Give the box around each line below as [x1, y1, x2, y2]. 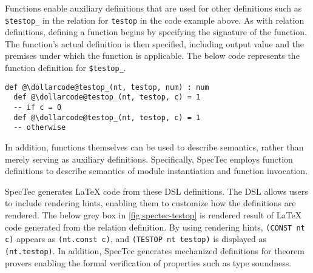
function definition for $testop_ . [5, 61, 126, 74]
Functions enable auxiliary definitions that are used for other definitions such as [5, 2, 302, 14]
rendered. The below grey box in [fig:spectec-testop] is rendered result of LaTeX [5, 208, 302, 221]
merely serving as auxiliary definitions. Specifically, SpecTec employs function [5, 152, 293, 165]
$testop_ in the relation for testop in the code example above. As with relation [5, 13, 305, 26]
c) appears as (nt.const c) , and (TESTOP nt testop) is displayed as [5, 232, 266, 245]
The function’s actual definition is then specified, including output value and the [5, 37, 305, 50]
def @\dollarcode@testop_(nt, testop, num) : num [5, 83, 209, 92]
